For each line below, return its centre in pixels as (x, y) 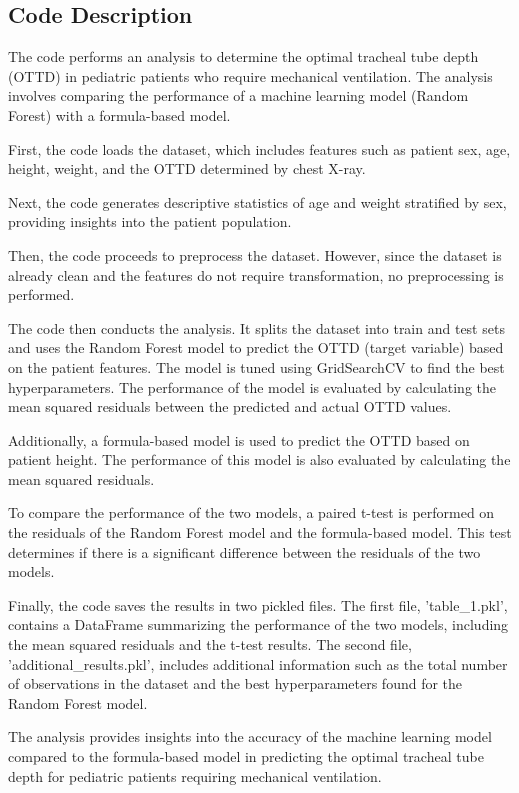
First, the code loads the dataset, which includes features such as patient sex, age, (259, 148)
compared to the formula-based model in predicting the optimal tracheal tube (246, 756)
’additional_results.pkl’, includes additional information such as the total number (258, 663)
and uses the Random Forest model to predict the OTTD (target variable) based (256, 347)
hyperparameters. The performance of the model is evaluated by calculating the (252, 386)
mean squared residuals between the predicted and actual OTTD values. (230, 406)
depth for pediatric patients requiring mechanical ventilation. (195, 775)
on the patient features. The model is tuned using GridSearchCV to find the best (256, 366)
